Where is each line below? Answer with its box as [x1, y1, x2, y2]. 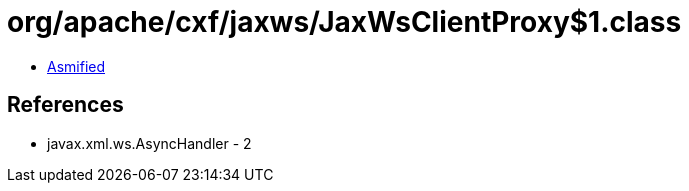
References [7, 92, 124, 118]
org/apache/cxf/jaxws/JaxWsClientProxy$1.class [7, 5, 682, 39]
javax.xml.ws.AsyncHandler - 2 [47, 134, 252, 152]
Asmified [47, 57, 106, 75]
